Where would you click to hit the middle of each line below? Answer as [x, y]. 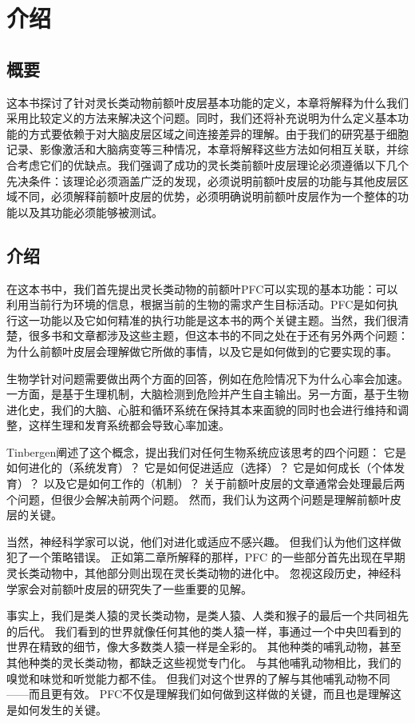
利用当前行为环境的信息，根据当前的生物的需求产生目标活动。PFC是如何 [197, 304]
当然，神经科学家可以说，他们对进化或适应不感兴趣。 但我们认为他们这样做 [204, 541]
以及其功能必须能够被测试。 [90, 212]
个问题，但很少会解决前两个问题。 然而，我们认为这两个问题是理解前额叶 [198, 499]
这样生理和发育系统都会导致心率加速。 [129, 425]
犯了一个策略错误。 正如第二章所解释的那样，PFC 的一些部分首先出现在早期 [206, 557]
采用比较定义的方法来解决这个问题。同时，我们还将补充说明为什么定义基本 [202, 118]
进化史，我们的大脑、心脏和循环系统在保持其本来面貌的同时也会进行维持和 [202, 409]
